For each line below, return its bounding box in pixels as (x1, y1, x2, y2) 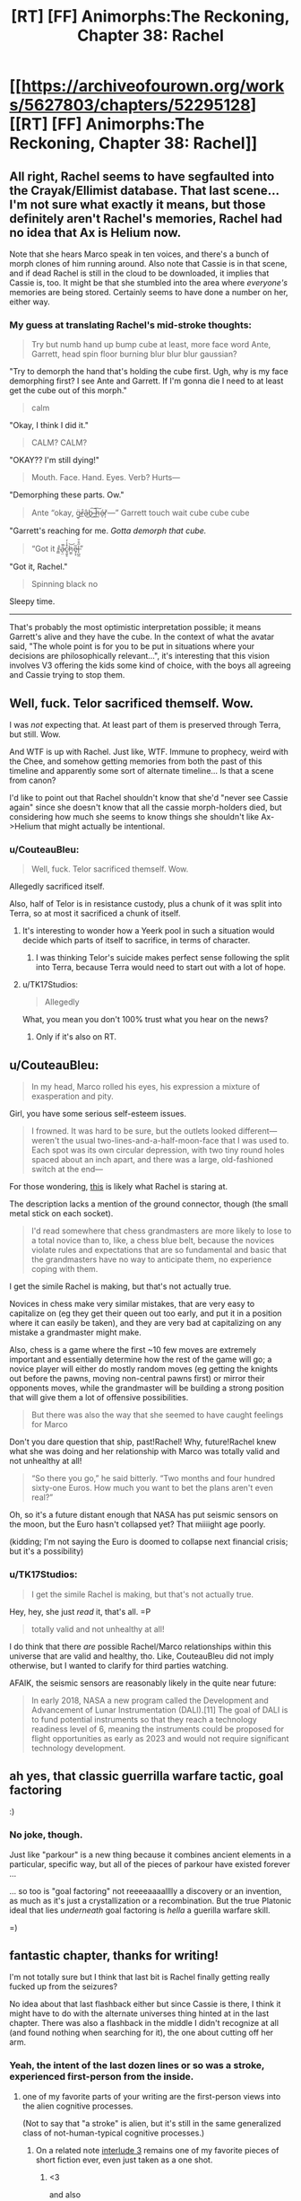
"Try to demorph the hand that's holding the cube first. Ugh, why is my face (9, 366, 288, 377)
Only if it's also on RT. (35, 1031, 117, 1042)
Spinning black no (30, 579, 99, 590)
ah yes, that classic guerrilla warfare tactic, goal (9, 1768, 284, 1784)
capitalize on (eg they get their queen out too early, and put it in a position (9, 1308, 282, 1319)
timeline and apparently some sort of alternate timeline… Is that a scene (9, 766, 274, 776)
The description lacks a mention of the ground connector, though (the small (9, 1198, 288, 1209)
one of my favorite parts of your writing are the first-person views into (21, 2091, 281, 2101)
